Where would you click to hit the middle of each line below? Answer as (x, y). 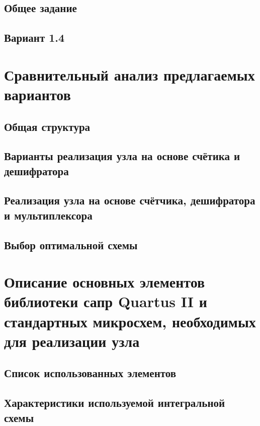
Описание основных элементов (105, 282)
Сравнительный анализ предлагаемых (129, 74)
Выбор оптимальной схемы (71, 244)
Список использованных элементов (90, 373)
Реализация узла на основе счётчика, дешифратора (130, 200)
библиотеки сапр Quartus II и (106, 301)
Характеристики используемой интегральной (115, 403)
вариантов (37, 94)
